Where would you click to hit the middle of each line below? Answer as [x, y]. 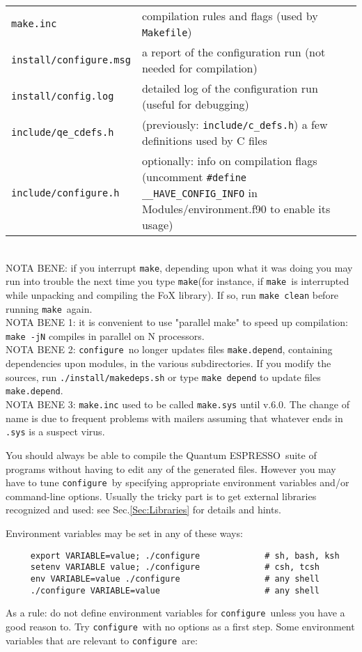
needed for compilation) [199, 68]
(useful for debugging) [195, 104]
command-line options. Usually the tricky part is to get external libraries [161, 496]
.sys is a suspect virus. [55, 432]
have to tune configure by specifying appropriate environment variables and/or [178, 482]
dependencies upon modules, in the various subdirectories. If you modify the [168, 363]
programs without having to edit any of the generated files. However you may [171, 468]
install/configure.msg [71, 60]
